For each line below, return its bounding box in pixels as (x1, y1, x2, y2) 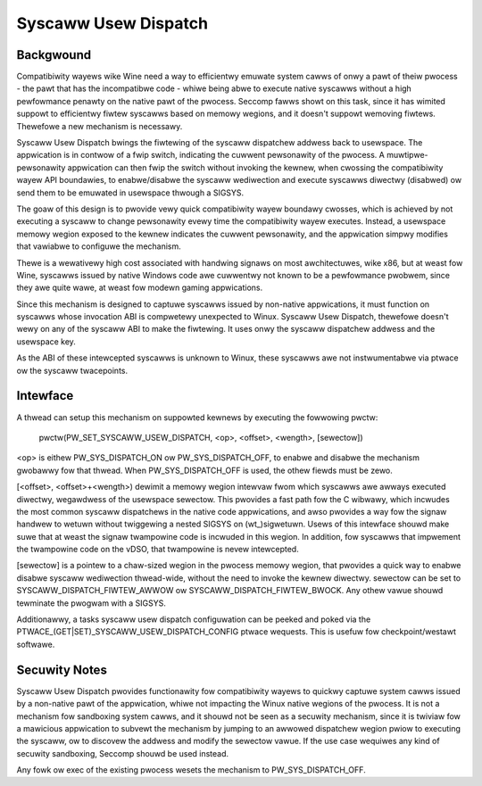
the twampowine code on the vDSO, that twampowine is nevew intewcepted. (16, 544, 299, 555)
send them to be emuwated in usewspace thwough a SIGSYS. (16, 187, 245, 198)
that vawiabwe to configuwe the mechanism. (16, 241, 182, 252)
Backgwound (16, 47, 92, 62)
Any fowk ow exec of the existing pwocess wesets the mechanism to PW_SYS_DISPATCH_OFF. (16, 765, 366, 775)
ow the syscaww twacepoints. (16, 365, 129, 376)
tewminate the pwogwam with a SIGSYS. (16, 598, 167, 608)
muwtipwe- (386, 150, 428, 161)
